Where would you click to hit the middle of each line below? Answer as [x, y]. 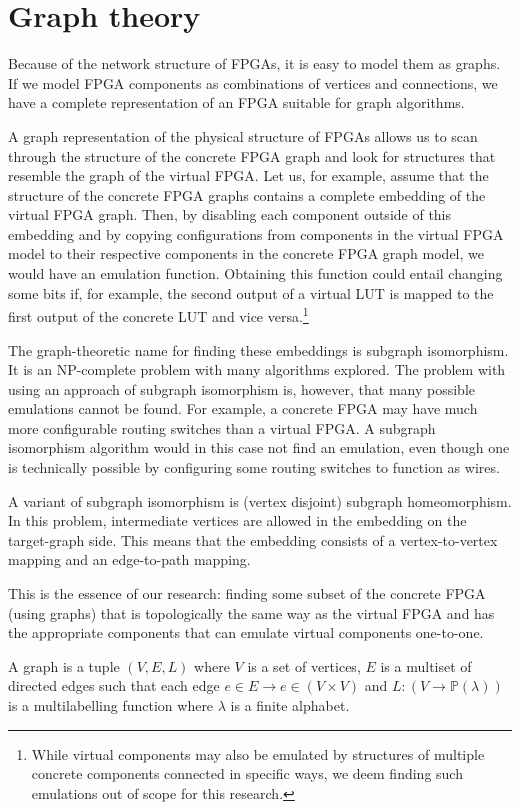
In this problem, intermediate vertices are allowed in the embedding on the [237, 520]
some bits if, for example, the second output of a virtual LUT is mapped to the [251, 292]
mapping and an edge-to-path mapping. [129, 559]
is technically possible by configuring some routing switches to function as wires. [254, 467]
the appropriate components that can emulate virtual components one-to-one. [246, 632]
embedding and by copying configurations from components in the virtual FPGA [256, 233]
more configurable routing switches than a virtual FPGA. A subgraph [222, 427]
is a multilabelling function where [111, 705]
